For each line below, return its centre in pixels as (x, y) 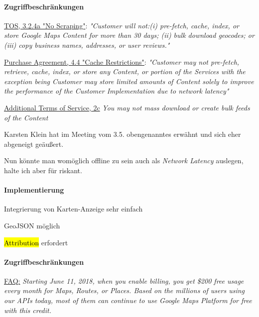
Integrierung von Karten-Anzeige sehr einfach (73, 209)
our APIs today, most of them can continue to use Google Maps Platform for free (128, 300)
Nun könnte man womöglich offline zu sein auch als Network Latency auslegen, (124, 160)
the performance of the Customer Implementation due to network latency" (117, 91)
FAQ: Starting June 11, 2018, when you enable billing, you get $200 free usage (124, 280)
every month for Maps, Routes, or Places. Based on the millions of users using (125, 290)
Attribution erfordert (36, 242)
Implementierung (34, 190)
